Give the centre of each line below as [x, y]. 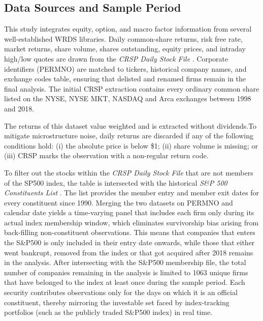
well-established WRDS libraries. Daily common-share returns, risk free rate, [123, 38]
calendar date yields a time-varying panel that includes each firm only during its [129, 212]
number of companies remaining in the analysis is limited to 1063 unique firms [126, 272]
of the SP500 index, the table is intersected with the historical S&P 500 [116, 182]
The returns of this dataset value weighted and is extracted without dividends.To [130, 125]
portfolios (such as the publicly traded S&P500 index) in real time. [108, 312]
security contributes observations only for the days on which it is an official [121, 292]
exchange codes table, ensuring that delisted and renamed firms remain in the [125, 79]
